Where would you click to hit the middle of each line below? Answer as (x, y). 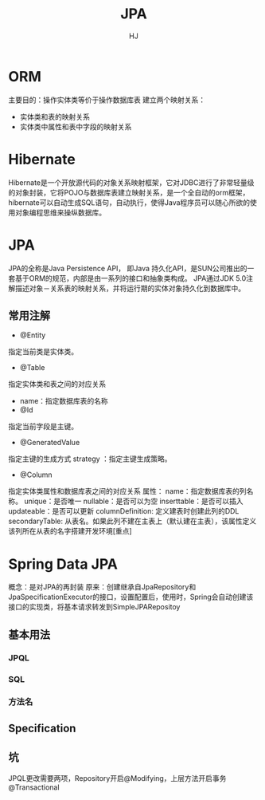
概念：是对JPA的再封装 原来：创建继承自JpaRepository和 (102, 587)
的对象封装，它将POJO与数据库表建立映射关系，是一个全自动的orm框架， (129, 192)
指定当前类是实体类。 (43, 352)
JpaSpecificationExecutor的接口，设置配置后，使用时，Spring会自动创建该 (131, 597)
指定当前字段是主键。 (43, 427)
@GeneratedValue (50, 443)
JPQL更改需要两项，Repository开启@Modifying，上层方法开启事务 (117, 778)
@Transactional (34, 787)
